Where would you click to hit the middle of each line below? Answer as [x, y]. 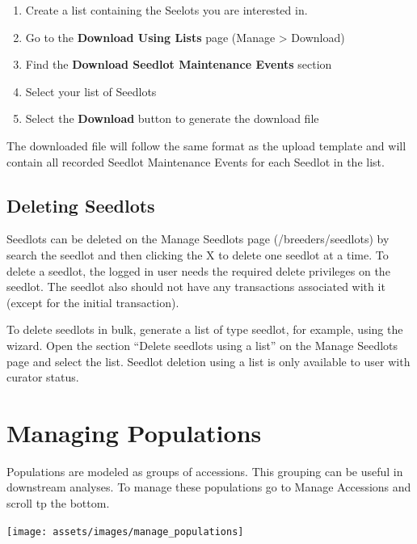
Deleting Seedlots [81, 205]
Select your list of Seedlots [91, 91]
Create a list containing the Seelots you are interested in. [166, 10]
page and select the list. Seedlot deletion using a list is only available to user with [208, 361]
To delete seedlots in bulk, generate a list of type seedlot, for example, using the [205, 329]
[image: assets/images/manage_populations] [125, 531]
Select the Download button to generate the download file [172, 118]
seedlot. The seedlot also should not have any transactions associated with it [196, 287]
